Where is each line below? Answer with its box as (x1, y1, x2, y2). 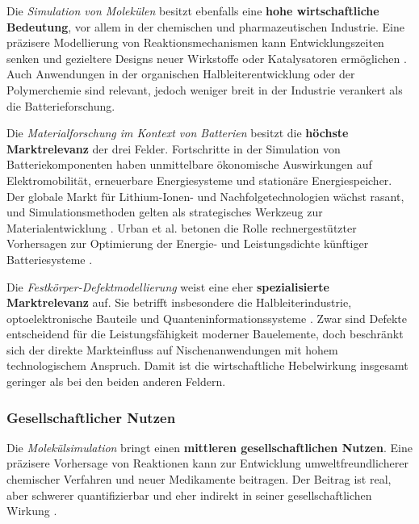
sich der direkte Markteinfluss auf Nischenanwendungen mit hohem (6, 341, 338, 358)
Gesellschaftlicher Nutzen (6, 407, 176, 427)
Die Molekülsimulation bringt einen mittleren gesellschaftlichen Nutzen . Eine (6, 438, 413, 455)
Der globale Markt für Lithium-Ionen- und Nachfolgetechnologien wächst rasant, (6, 187, 404, 204)
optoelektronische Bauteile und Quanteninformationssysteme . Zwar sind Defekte (6, 309, 407, 326)
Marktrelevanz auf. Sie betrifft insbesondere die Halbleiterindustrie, (6, 294, 352, 311)
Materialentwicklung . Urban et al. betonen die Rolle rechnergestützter (6, 219, 357, 236)
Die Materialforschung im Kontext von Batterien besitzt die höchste (6, 124, 349, 141)
